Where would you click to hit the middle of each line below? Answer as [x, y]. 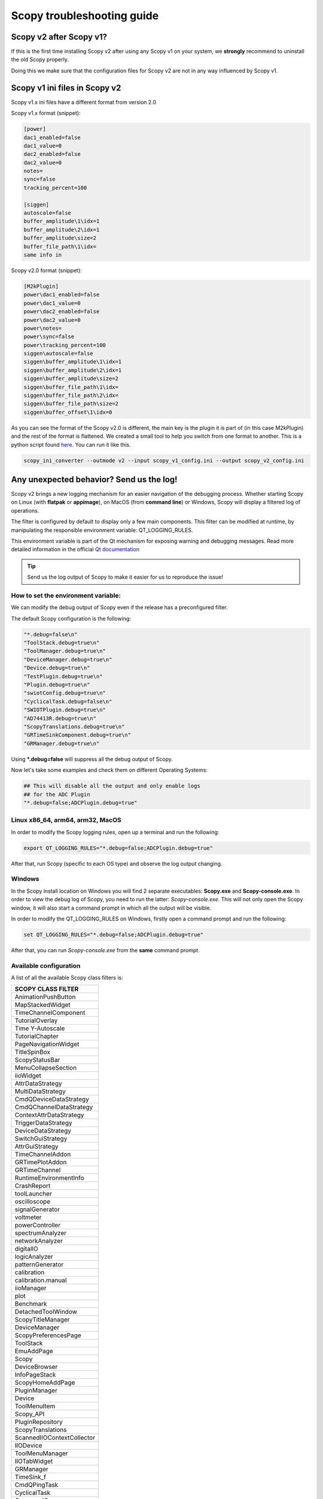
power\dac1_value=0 [52, 303]
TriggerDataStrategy [43, 1123]
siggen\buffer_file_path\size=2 [71, 404]
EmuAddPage [34, 1351]
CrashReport [33, 1186]
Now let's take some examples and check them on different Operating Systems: [109, 770]
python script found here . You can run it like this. [71, 444]
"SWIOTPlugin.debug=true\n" [65, 710]
